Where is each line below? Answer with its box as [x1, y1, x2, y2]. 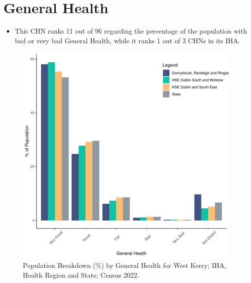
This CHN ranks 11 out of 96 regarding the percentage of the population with [15, 26, 247, 36]
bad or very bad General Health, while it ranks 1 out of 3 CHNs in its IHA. [15, 35, 240, 45]
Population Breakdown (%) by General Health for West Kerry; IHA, [23, 260, 227, 270]
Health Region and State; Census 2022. [23, 269, 139, 280]
